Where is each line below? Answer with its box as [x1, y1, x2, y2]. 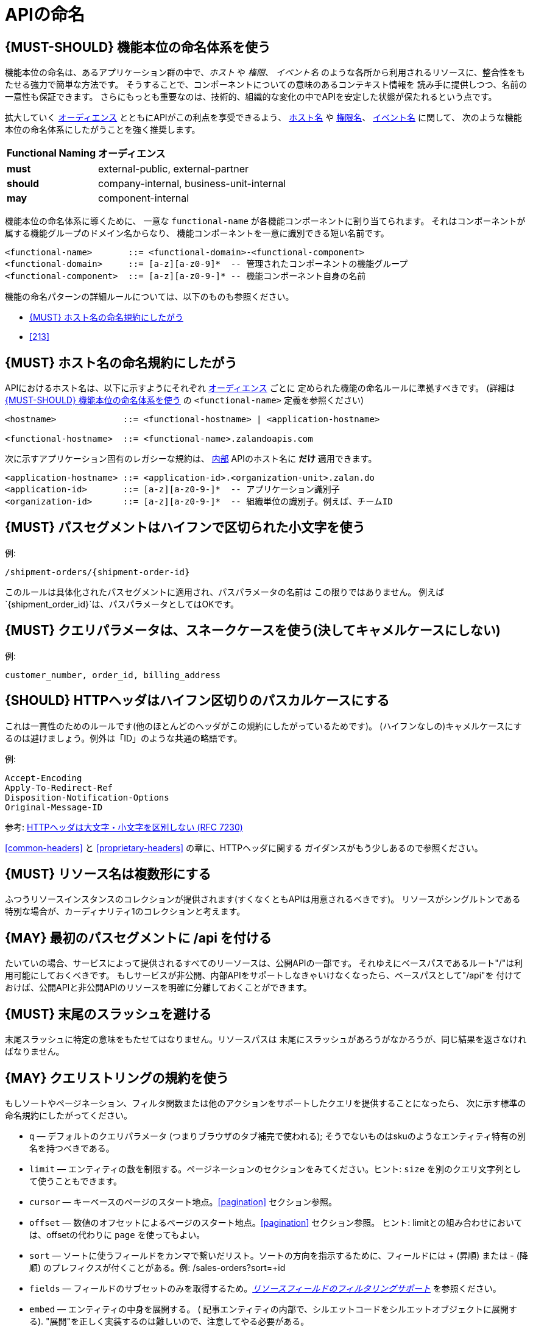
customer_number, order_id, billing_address [5, 670, 221, 680]
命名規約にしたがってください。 [5, 1109, 132, 1120]
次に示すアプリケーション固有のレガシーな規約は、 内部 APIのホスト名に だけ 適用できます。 [5, 453, 377, 464]
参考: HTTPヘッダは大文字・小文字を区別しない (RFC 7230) [5, 821, 243, 832]
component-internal [98, 192, 189, 205]
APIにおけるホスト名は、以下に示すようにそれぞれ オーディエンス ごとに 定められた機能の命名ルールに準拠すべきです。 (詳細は [5, 383, 515, 394]
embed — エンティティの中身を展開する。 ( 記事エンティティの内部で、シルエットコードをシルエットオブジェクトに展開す [29, 1303, 518, 1314]
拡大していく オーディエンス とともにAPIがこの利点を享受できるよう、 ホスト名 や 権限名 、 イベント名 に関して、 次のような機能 [5, 112, 522, 123]
